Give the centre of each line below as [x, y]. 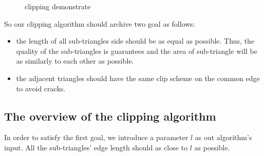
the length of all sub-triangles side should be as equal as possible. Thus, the [135, 41]
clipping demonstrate [58, 6]
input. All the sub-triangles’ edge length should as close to [96, 147]
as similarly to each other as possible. [75, 61]
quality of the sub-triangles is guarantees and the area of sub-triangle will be [137, 51]
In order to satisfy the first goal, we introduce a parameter [96, 137]
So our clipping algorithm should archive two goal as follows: [100, 23]
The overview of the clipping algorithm [110, 116]
